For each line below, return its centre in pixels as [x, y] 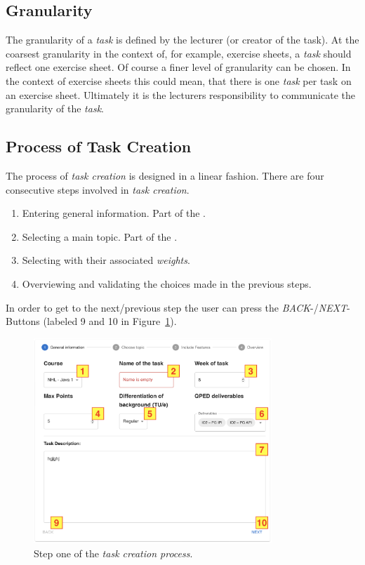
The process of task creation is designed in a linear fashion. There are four [165, 175]
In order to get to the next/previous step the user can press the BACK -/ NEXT [177, 307]
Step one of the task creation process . [113, 553]
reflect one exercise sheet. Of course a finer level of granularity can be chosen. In [178, 67]
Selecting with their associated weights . [106, 260]
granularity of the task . [55, 108]
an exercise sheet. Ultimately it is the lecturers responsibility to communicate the [180, 94]
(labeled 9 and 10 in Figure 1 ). [110, 321]
